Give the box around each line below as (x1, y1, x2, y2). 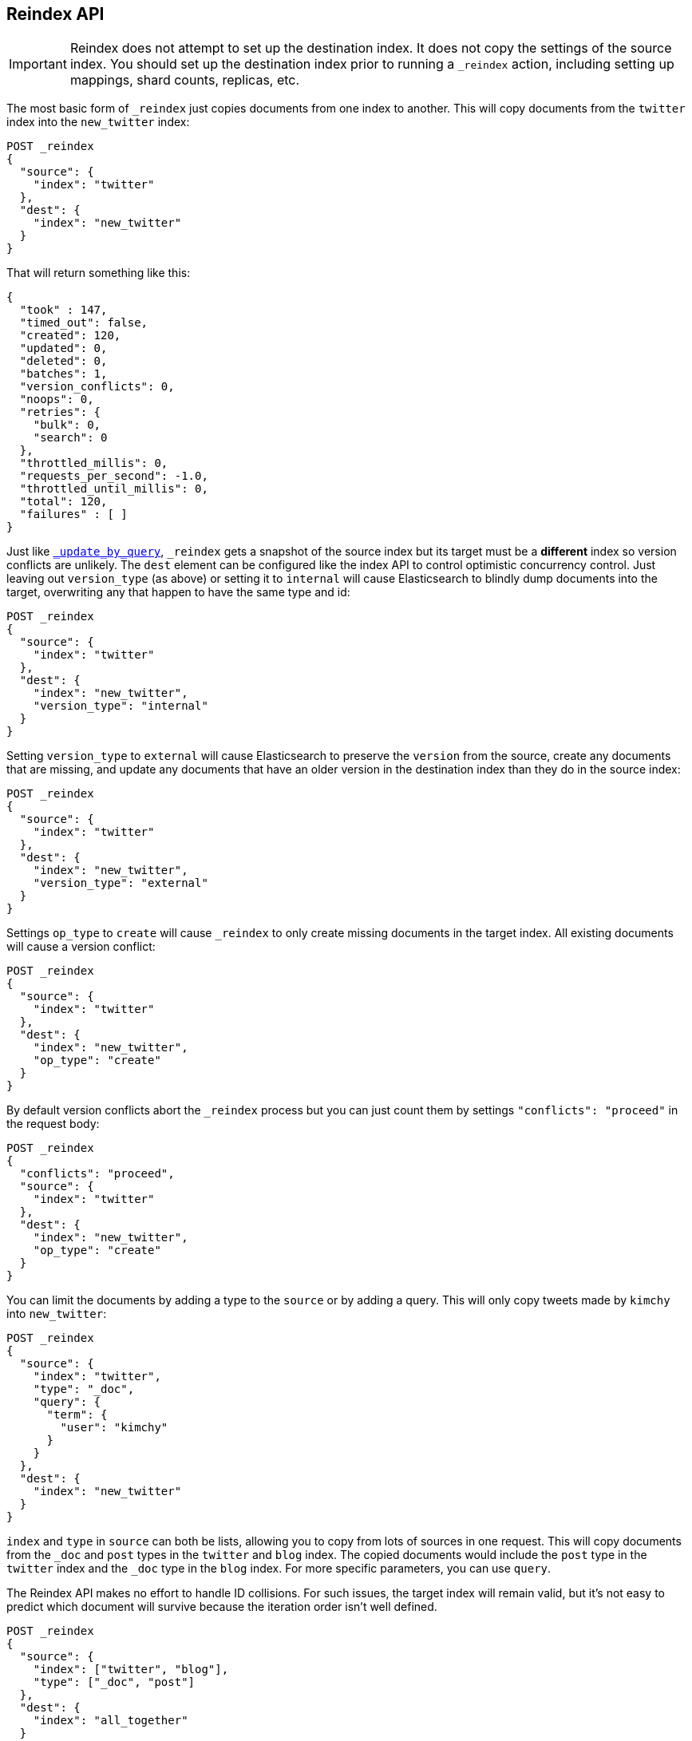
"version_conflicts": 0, (19, 380, 175, 394)
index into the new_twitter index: (6, 115, 190, 129)
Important (9, 56, 67, 73)
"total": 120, (19, 495, 108, 508)
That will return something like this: (6, 266, 191, 280)
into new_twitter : (6, 1307, 107, 1321)
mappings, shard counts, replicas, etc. (69, 72, 300, 89)
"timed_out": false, (19, 316, 148, 330)
